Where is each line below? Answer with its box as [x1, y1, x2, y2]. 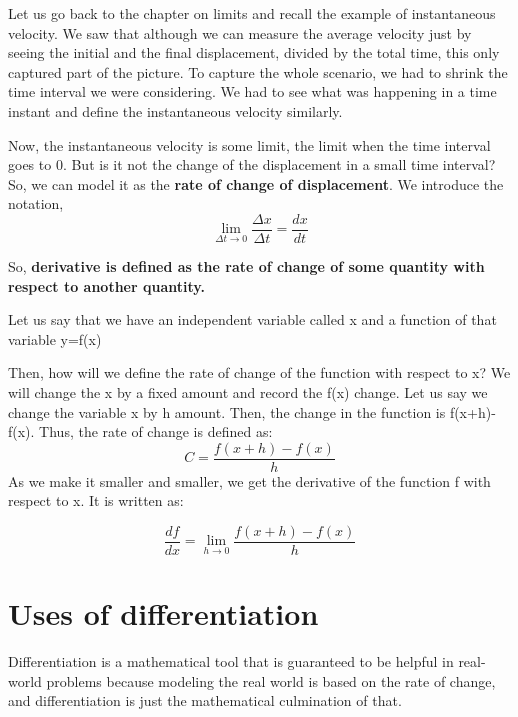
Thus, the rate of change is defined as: [39, 421, 273, 442]
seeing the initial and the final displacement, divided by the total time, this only [8, 42, 500, 63]
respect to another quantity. [8, 275, 205, 296]
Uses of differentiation [8, 593, 319, 634]
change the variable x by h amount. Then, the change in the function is [8, 401, 446, 422]
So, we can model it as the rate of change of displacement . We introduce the [8, 173, 504, 194]
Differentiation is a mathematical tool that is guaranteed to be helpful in [8, 651, 454, 672]
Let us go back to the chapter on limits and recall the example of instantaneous [8, 3, 496, 23]
